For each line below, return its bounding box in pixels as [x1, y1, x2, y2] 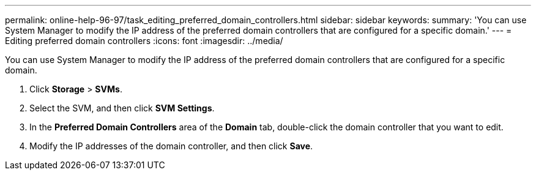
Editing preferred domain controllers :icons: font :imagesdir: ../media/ [5, 35, 283, 46]
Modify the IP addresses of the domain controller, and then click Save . [29, 141, 313, 151]
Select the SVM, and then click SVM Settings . [29, 103, 215, 113]
